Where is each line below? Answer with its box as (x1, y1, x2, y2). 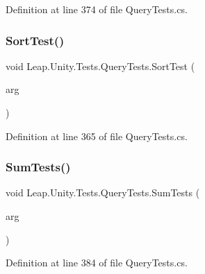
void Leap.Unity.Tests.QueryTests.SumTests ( (6, 185, 200, 200)
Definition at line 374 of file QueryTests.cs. (6, 2, 188, 16)
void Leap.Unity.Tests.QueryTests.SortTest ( (6, 58, 195, 73)
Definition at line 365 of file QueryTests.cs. (6, 128, 188, 143)
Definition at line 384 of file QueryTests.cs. (6, 255, 188, 270)
